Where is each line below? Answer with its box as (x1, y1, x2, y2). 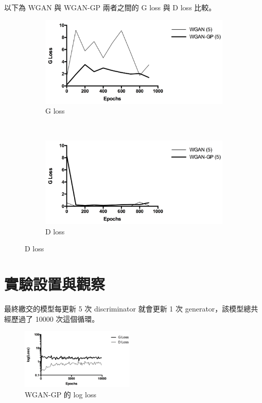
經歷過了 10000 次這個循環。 (4, 313, 99, 324)
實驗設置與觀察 (4, 273, 106, 295)
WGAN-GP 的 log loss (25, 389, 96, 400)
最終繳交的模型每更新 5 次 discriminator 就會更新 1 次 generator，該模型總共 (4, 303, 258, 314)
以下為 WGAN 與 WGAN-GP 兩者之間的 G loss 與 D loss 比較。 (4, 2, 216, 12)
